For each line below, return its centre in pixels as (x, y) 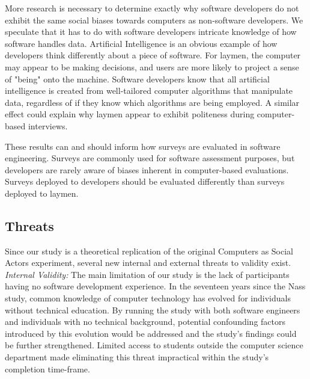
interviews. (48, 125)
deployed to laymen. (42, 193)
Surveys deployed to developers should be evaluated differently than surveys (145, 181)
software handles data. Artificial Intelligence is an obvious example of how (141, 43)
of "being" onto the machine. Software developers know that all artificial (137, 79)
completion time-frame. (47, 368)
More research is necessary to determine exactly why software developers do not (152, 8)
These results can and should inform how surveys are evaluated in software (143, 146)
